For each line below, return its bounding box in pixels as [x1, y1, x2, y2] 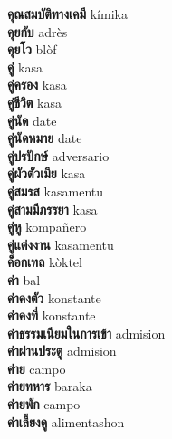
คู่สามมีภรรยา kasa [7, 199, 98, 218]
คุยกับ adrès [7, 22, 68, 41]
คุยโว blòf [7, 40, 57, 59]
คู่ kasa [7, 57, 43, 76]
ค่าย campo [7, 358, 66, 377]
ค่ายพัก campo [7, 395, 81, 414]
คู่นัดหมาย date [7, 129, 82, 148]
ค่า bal [7, 270, 41, 289]
